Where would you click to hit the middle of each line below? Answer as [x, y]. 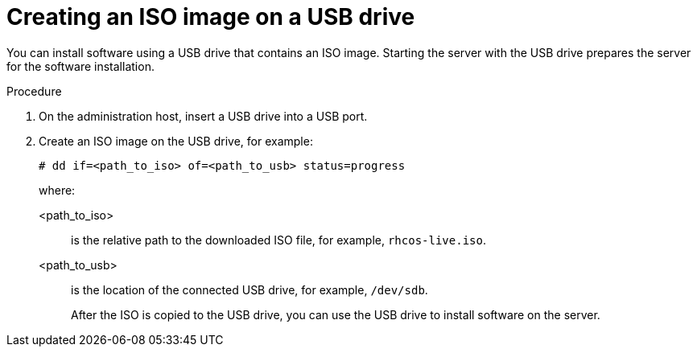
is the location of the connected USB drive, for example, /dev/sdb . [250, 289]
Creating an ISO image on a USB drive [211, 17]
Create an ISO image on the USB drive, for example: [176, 141]
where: [57, 190]
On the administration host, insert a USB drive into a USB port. [203, 116]
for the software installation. [80, 66]
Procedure [34, 91]
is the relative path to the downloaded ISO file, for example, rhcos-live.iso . [278, 240]
